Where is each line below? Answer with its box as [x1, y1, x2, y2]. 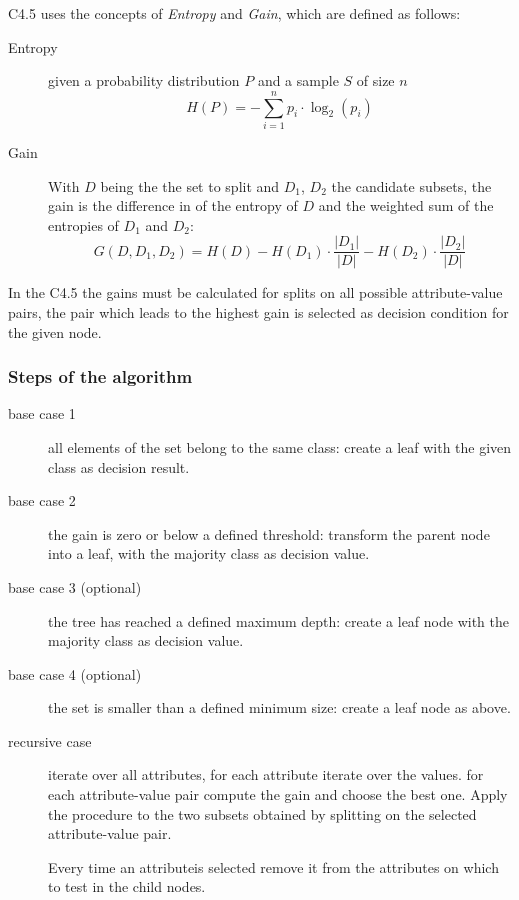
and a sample [257, 70, 339, 91]
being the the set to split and [100, 175, 280, 196]
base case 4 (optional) [8, 663, 142, 684]
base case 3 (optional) [8, 576, 142, 597]
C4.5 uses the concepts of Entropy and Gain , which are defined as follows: [8, 3, 461, 23]
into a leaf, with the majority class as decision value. [48, 543, 370, 564]
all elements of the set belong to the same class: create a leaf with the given [48, 436, 512, 457]
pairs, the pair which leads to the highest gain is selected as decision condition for [8, 301, 509, 322]
